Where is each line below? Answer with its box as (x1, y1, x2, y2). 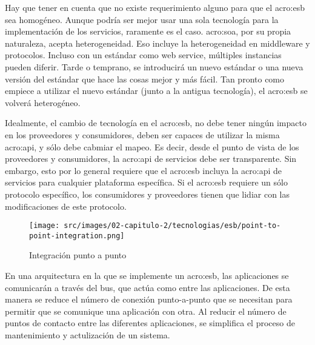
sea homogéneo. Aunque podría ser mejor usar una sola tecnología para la (5, 13, 279, 25)
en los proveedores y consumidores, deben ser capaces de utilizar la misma (5, 128, 280, 141)
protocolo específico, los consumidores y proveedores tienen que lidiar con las (5, 187, 290, 200)
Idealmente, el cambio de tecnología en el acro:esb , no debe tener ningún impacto (5, 116, 307, 129)
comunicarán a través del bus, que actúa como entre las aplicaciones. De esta (5, 281, 290, 293)
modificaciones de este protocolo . (5, 199, 127, 212)
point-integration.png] (29, 231, 125, 240)
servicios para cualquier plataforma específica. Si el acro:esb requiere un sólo (5, 176, 288, 189)
